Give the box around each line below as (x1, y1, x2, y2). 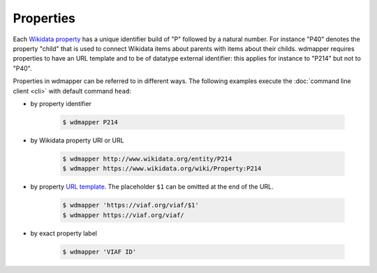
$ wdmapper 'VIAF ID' (62, 248, 137, 256)
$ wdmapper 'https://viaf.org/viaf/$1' (62, 201, 199, 209)
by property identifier (30, 99, 92, 108)
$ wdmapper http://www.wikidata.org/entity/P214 (62, 154, 232, 163)
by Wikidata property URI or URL (30, 136, 125, 145)
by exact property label (30, 229, 98, 237)
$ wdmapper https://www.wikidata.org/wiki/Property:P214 (62, 165, 262, 172)
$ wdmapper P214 (62, 118, 119, 126)
